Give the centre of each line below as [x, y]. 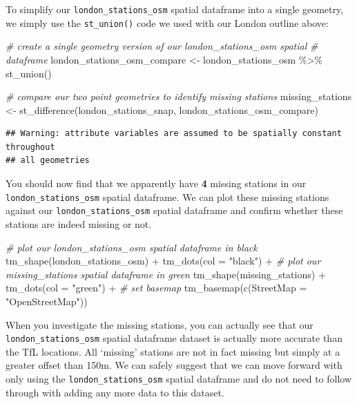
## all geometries [48, 161]
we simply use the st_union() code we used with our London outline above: [167, 22]
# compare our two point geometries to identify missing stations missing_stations [179, 96]
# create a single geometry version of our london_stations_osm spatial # [162, 46]
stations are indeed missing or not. [79, 223]
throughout [30, 147]
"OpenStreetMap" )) [47, 301]
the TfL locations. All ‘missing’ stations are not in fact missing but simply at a [173, 351]
